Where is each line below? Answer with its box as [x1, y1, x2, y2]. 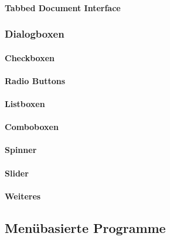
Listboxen [5, 98, 45, 109]
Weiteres [5, 189, 41, 202]
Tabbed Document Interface [5, 1, 121, 14]
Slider [5, 166, 29, 179]
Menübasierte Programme [5, 218, 166, 236]
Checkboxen [5, 51, 55, 64]
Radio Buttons [5, 74, 65, 86]
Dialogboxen [5, 26, 64, 41]
